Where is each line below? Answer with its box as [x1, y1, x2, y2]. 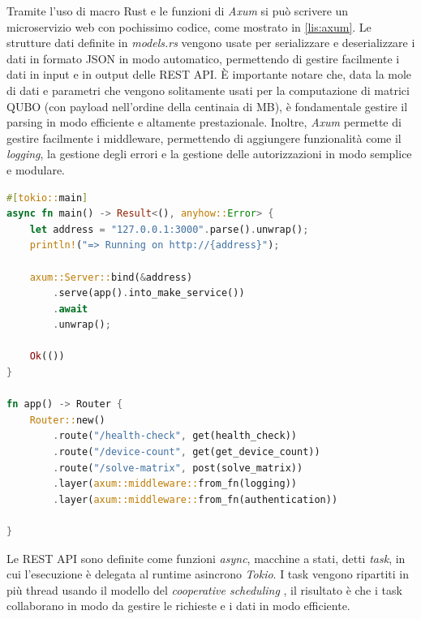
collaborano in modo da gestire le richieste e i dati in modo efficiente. [6, 597, 350, 614]
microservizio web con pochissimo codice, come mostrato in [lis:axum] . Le [6, 18, 372, 35]
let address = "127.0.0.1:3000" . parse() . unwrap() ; [29, 223, 309, 235]
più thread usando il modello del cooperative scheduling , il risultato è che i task [6, 581, 402, 598]
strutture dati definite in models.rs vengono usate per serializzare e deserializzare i [6, 34, 415, 51]
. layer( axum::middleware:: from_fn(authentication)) [53, 493, 338, 505]
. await [53, 303, 88, 315]
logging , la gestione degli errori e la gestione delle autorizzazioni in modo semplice [6, 145, 412, 162]
